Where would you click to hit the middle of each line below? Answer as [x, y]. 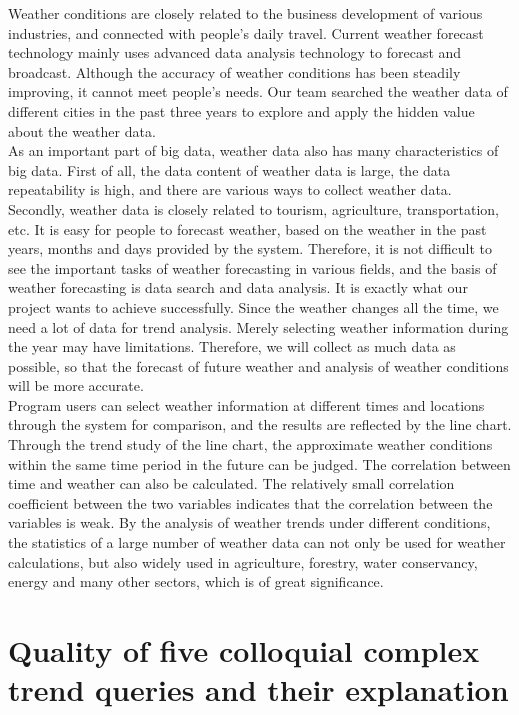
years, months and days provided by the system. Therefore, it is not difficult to [250, 248]
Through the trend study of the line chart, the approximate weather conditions [250, 444]
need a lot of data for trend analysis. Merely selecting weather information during [258, 326]
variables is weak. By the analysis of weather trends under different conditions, [249, 522]
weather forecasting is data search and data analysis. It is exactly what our [238, 287]
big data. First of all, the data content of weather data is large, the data [229, 169]
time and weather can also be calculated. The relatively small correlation [231, 483]
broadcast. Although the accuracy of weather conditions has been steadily [234, 71]
